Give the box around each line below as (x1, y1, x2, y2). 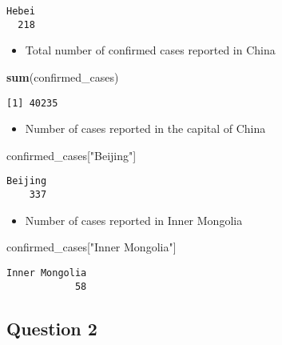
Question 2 (6, 315, 97, 340)
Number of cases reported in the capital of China (25, 120, 266, 137)
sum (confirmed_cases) (6, 68, 119, 85)
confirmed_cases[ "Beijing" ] (6, 146, 137, 163)
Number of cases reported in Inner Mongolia (25, 211, 243, 228)
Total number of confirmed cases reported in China (25, 42, 276, 58)
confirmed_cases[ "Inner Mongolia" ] (6, 239, 177, 255)
